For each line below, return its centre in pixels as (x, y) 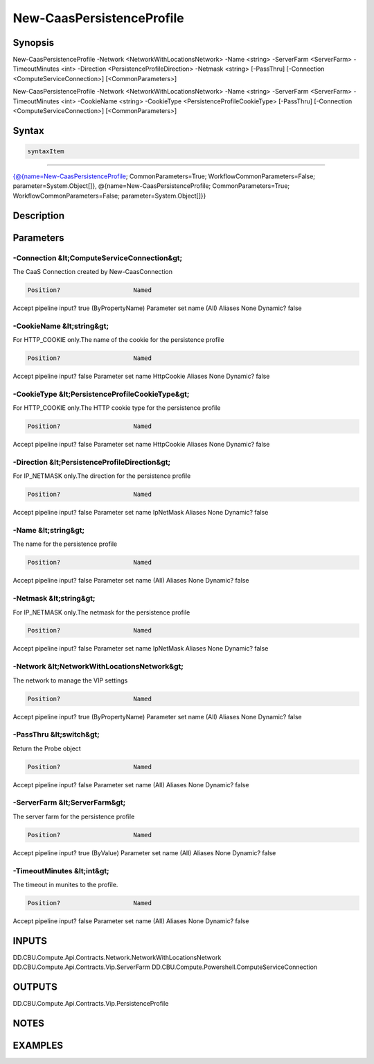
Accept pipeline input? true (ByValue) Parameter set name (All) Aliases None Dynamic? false (144, 852)
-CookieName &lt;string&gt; (61, 326)
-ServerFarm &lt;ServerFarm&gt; (69, 803)
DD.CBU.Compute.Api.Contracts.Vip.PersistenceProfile (91, 1004)
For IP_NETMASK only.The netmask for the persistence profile (101, 612)
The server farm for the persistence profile (74, 816)
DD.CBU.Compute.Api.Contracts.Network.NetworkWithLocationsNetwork (117, 957)
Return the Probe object (47, 748)
